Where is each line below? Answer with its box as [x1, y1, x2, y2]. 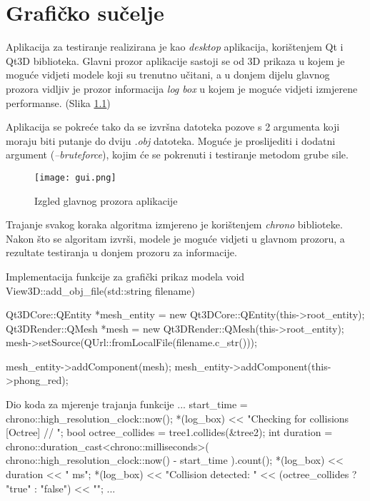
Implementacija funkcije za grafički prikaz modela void [6, 268, 245, 283]
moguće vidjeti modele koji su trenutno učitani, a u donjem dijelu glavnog [6, 67, 330, 82]
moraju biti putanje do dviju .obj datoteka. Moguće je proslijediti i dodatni [6, 133, 336, 148]
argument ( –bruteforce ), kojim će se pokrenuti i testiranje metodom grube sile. [6, 147, 349, 162]
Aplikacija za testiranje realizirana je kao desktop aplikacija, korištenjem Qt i [6, 39, 344, 54]
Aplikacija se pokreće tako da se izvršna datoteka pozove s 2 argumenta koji [6, 119, 340, 134]
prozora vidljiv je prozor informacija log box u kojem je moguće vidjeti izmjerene [6, 81, 358, 96]
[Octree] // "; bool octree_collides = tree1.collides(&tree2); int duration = [6, 425, 333, 440]
